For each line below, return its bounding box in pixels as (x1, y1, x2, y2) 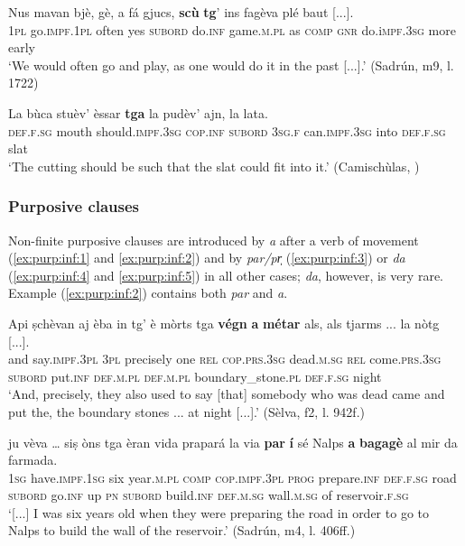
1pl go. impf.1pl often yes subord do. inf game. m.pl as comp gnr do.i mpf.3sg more (8, 20, 456, 39)
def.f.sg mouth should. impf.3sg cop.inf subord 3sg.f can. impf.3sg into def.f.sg (8, 121, 446, 140)
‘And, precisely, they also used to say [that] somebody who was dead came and (8, 384, 445, 403)
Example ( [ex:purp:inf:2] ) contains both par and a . (8, 283, 288, 302)
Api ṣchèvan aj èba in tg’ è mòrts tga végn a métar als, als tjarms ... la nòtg (8, 313, 440, 332)
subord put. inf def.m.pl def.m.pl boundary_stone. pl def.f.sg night (8, 366, 382, 385)
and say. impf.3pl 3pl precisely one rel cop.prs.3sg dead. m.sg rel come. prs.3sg (8, 349, 442, 368)
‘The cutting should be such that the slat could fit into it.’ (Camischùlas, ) (8, 156, 420, 175)
